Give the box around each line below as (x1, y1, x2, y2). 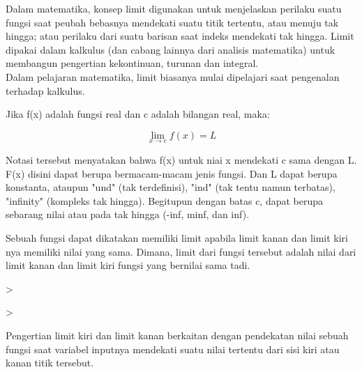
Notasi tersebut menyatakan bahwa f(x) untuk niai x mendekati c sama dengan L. (6, 152, 357, 166)
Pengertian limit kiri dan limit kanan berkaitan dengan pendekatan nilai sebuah (6, 327, 349, 342)
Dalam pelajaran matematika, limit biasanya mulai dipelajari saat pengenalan (6, 69, 340, 84)
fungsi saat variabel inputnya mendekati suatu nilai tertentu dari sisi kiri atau (6, 341, 340, 356)
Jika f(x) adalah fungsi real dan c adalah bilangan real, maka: (6, 107, 270, 121)
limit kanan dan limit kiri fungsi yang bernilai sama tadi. (6, 258, 250, 272)
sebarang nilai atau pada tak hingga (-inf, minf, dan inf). (6, 207, 250, 222)
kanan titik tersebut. (6, 355, 94, 370)
